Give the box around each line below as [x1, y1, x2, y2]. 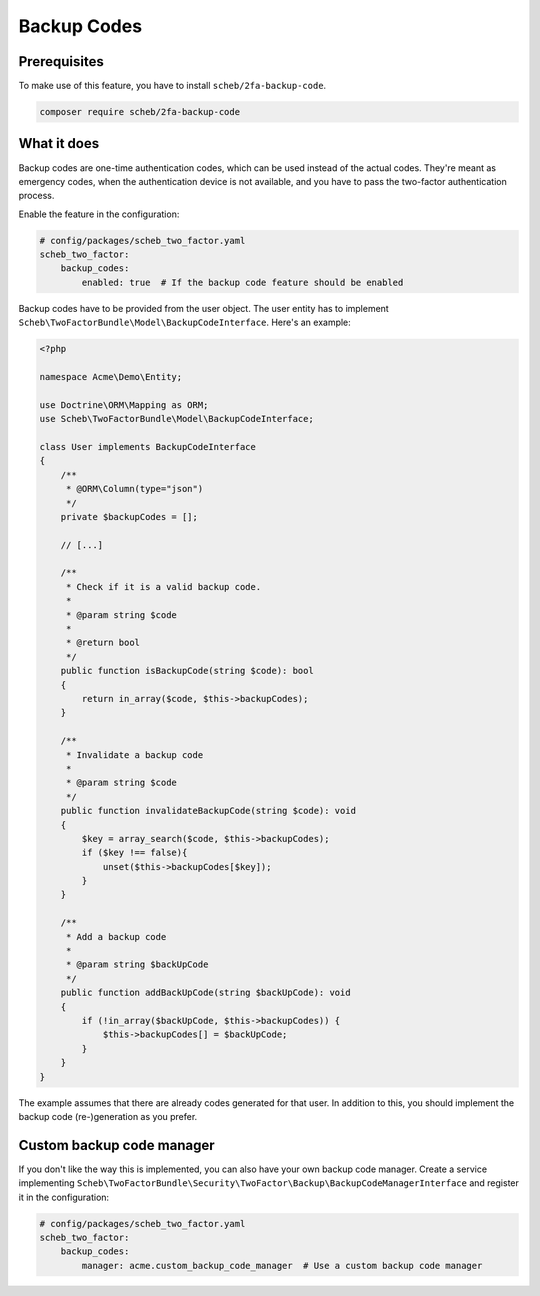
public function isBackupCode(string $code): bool [60, 665, 314, 677]
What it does [18, 135, 100, 152]
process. [18, 190, 55, 202]
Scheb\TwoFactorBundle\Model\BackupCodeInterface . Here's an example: [18, 316, 352, 329]
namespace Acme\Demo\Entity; [39, 371, 183, 383]
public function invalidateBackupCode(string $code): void [60, 805, 357, 817]
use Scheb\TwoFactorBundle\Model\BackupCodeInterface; [39, 413, 314, 425]
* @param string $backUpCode [65, 959, 209, 970]
